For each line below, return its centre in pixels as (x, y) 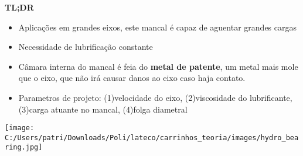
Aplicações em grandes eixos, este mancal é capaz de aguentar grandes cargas (157, 27)
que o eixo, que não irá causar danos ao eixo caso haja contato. (132, 78)
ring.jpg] (24, 147)
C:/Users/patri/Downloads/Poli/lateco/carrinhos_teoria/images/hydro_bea (152, 138)
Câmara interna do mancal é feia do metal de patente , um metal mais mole (158, 66)
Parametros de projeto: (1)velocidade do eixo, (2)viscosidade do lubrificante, (155, 97)
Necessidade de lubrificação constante (86, 47)
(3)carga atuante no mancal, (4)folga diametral (103, 109)
